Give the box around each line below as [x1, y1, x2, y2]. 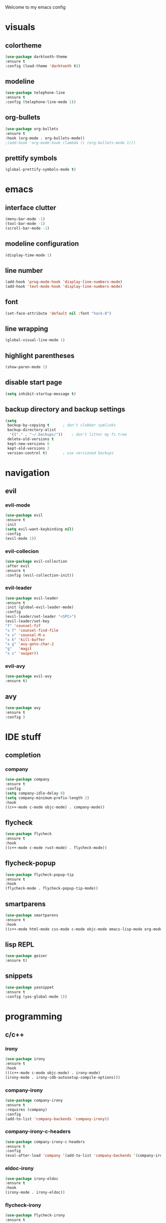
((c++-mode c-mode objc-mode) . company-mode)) [5, 804, 105, 809]
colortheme [5, 41, 42, 50]
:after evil [5, 563, 30, 569]
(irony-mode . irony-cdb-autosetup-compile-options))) [5, 1075, 121, 1080]
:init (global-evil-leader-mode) [5, 605, 74, 610]
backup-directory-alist [7, 427, 56, 432]
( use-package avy [5, 705, 41, 710]
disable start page [5, 378, 63, 387]
